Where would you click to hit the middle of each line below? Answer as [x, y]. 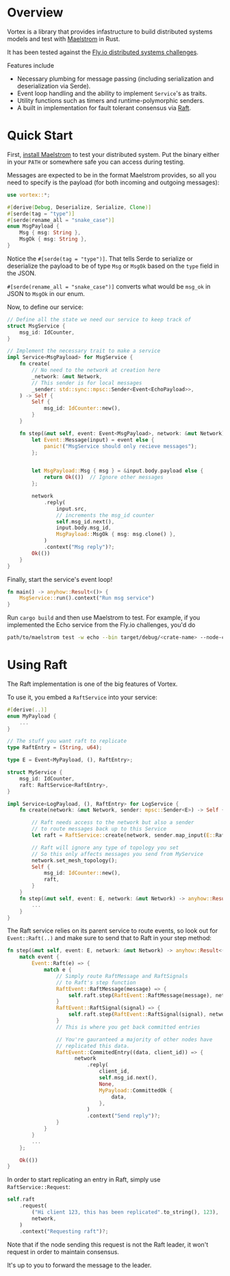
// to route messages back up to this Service [99, 829]
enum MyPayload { [32, 716]
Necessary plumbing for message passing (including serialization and [115, 78]
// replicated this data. [93, 1046]
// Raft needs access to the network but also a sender [113, 823]
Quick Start [40, 136]
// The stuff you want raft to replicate [67, 741]
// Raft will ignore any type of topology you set [105, 848]
